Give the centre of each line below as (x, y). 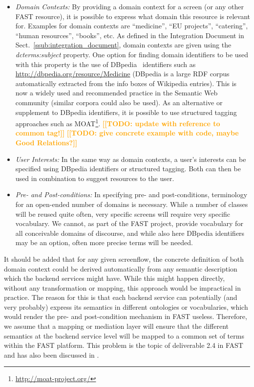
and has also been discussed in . (52, 354)
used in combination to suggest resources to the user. (95, 178)
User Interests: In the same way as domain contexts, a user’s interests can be (131, 159)
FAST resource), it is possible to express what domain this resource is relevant (133, 16)
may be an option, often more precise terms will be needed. (104, 242)
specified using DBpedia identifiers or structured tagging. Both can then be (128, 169)
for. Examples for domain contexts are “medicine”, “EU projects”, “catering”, (132, 26)
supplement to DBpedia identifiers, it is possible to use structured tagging (126, 112)
